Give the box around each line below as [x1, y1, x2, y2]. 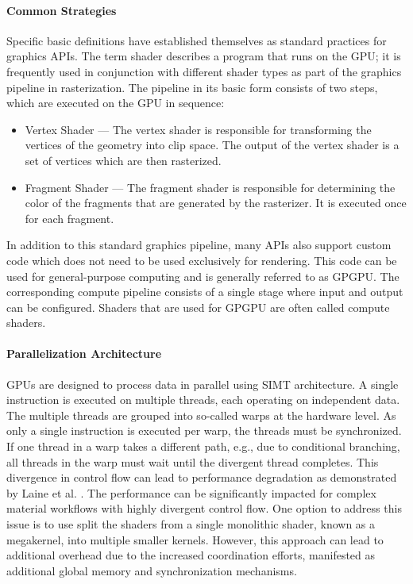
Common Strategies [6, 2, 117, 18]
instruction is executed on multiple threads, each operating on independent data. [6, 391, 400, 408]
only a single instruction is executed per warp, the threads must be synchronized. [6, 422, 402, 439]
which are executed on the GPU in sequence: [6, 94, 225, 111]
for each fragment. [25, 209, 114, 226]
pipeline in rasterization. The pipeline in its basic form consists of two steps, [6, 79, 378, 95]
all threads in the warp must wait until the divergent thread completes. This [6, 453, 379, 470]
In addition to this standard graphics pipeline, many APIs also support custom [6, 236, 392, 253]
